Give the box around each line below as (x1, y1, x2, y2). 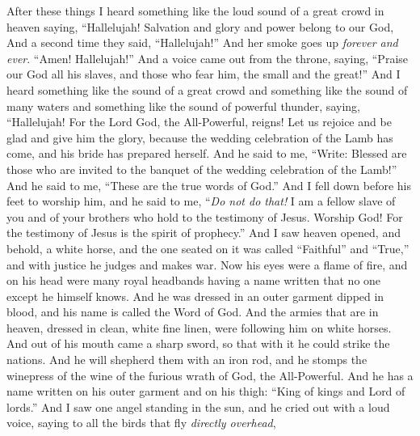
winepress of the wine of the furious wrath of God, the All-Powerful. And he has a (6, 366, 414, 383)
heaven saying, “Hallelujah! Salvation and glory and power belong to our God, (6, 18, 394, 35)
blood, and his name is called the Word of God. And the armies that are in (6, 303, 379, 320)
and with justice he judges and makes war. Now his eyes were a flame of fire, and (6, 256, 408, 273)
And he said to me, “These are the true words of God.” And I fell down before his (6, 176, 412, 193)
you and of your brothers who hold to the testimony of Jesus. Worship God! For (6, 208, 403, 225)
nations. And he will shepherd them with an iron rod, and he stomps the (6, 351, 367, 368)
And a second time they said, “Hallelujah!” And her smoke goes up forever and (6, 34, 398, 51)
